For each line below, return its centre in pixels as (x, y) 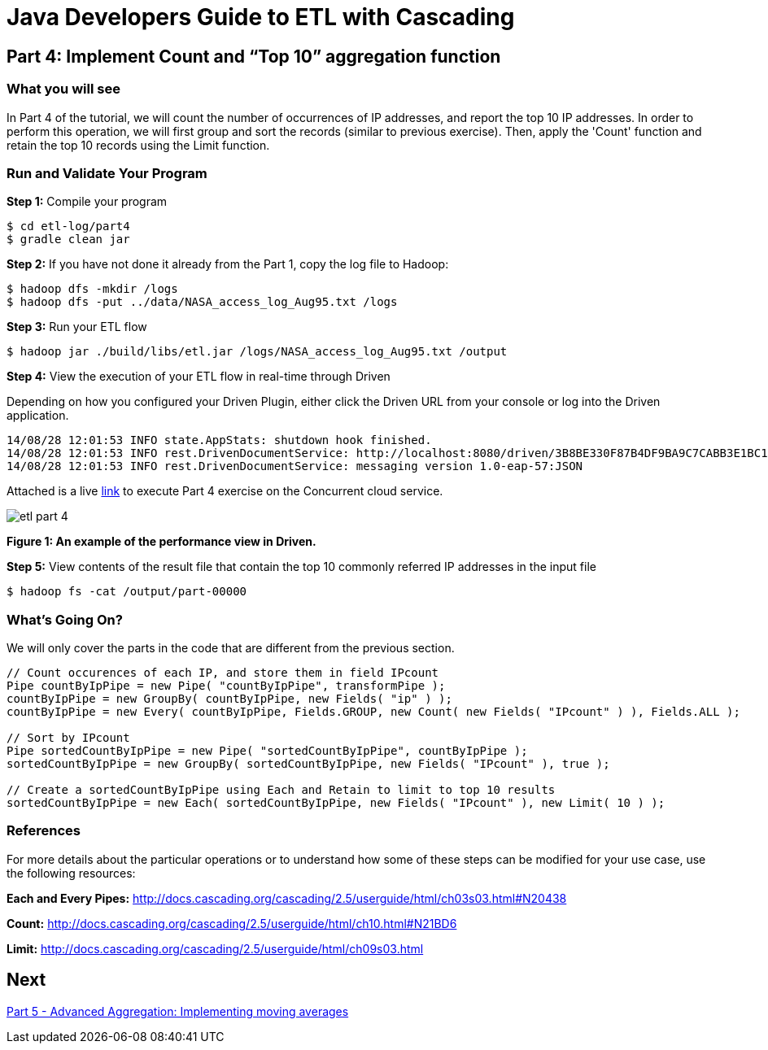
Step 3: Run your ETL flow (77, 327)
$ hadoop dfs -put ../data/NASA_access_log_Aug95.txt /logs (202, 302)
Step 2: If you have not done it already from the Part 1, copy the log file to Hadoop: (228, 264)
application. (38, 416)
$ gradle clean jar (68, 240)
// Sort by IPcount (68, 738)
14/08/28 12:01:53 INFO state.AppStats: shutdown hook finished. (219, 440)
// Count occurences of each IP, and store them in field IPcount (223, 673)
